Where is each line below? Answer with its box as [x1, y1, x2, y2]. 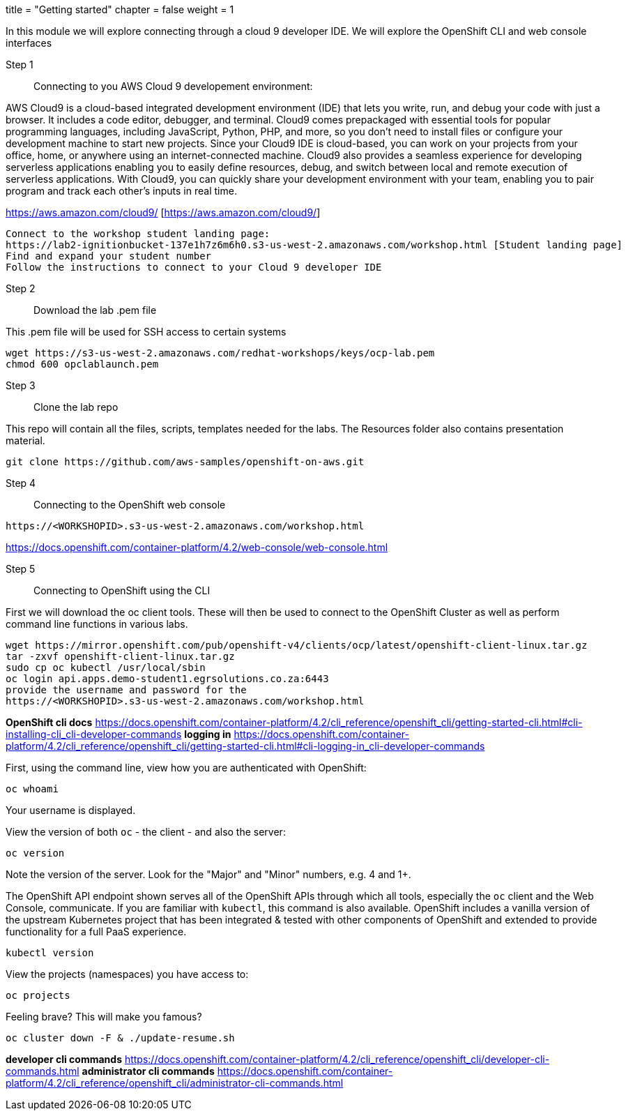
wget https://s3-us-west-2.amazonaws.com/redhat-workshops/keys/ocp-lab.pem [6, 347, 435, 359]
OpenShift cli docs [6, 716, 93, 728]
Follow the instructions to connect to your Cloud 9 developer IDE [6, 262, 382, 273]
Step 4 [6, 477, 36, 489]
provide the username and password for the [6, 684, 247, 695]
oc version [6, 847, 65, 859]
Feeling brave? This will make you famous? [6, 1011, 202, 1023]
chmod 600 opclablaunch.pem [6, 359, 159, 370]
